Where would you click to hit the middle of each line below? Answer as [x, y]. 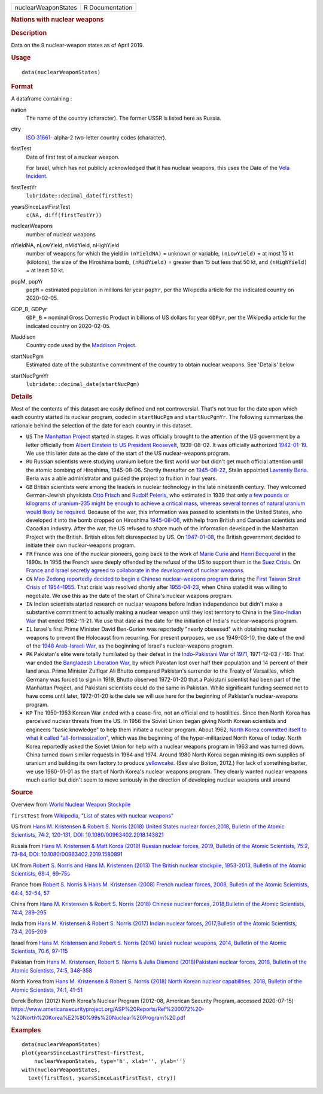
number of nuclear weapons [61, 234]
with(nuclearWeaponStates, [61, 1069]
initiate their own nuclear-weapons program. [81, 545]
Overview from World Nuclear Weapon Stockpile [71, 804]
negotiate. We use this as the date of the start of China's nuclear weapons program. [129, 595]
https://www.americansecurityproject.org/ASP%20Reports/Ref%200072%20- [108, 1009]
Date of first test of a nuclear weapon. [73, 157]
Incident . [37, 176]
